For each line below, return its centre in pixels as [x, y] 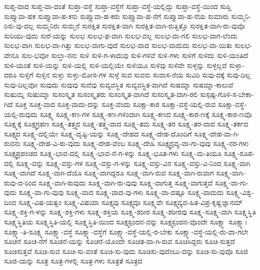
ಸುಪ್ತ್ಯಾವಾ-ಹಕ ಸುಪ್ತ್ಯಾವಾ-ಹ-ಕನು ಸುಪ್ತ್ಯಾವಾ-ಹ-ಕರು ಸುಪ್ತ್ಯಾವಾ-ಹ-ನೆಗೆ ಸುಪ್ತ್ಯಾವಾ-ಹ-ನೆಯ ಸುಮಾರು [116, 16]
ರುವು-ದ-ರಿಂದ [20, 182]
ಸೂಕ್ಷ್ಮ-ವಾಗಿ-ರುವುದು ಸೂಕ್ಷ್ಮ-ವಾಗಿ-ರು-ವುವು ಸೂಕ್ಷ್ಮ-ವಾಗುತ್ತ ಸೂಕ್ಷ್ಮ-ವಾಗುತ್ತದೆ [125, 182]
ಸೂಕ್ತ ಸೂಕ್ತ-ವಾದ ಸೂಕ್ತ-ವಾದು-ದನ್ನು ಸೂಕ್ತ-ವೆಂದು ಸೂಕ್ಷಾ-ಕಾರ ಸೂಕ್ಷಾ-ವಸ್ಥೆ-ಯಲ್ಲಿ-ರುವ [115, 104]
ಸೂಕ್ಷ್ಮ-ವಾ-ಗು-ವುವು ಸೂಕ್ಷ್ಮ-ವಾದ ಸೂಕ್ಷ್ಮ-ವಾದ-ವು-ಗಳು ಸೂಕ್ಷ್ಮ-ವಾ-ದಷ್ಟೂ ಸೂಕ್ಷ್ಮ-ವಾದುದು [121, 192]
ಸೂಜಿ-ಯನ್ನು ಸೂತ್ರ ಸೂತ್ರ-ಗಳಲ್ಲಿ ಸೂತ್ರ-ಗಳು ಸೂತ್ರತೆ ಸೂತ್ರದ [73, 261]
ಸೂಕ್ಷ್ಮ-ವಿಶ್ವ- [240, 192]
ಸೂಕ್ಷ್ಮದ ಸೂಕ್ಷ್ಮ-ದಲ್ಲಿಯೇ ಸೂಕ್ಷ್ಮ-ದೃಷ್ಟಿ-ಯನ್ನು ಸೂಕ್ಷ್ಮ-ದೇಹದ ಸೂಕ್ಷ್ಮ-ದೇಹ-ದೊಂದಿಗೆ [98, 133]
